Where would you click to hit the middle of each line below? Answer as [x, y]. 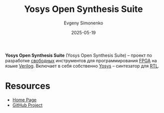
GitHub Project [27, 105]
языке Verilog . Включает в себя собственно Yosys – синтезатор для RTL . [82, 66]
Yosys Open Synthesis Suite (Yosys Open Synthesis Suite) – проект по [79, 55]
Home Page [24, 100]
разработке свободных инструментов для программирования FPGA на [81, 60]
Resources [28, 86]
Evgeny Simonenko [83, 23]
